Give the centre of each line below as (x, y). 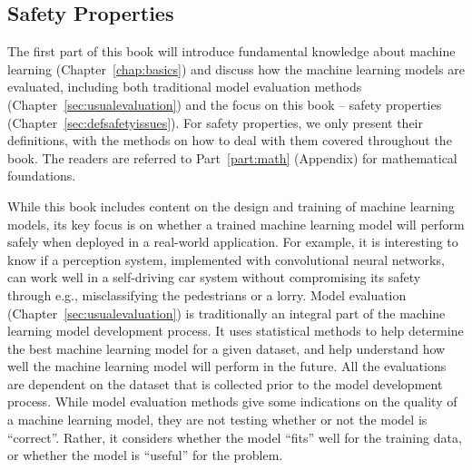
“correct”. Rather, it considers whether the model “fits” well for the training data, (235, 437)
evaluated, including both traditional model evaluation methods (185, 87)
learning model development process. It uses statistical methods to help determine (236, 331)
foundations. (42, 176)
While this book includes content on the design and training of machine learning (231, 206)
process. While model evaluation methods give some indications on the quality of (232, 401)
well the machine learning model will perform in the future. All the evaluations (227, 366)
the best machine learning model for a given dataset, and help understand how (226, 348)
